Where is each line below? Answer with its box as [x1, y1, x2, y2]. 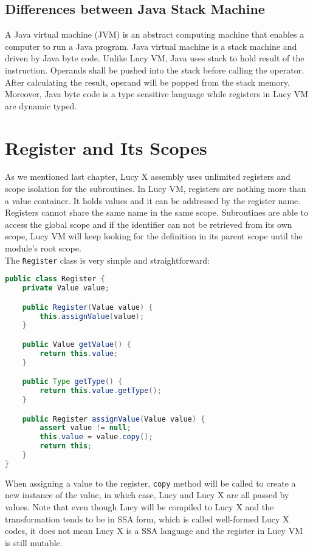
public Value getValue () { [22, 340, 131, 349]
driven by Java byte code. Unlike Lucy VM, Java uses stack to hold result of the [5, 52, 304, 64]
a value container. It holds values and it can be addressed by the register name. [5, 194, 301, 207]
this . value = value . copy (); [40, 433, 153, 442]
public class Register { [5, 275, 105, 284]
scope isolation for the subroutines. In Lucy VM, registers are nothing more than [5, 182, 306, 195]
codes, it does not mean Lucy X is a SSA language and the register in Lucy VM [5, 524, 303, 537]
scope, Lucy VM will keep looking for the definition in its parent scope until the [5, 230, 303, 242]
